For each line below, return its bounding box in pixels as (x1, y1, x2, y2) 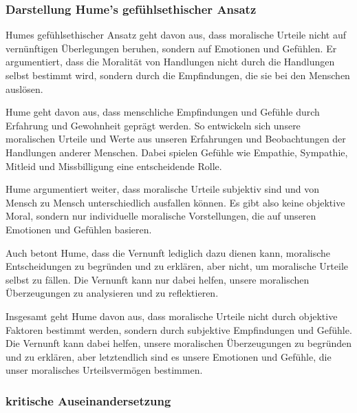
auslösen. (6, 81, 43, 96)
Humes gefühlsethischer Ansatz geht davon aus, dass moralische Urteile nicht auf (6, 28, 346, 42)
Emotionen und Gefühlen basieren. (6, 222, 152, 236)
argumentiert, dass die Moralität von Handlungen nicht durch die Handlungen (6, 54, 335, 69)
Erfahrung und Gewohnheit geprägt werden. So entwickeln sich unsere (6, 118, 301, 132)
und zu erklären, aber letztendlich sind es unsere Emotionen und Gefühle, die (6, 349, 332, 363)
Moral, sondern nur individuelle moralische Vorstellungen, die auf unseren (6, 209, 316, 223)
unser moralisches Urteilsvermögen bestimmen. (6, 363, 203, 377)
